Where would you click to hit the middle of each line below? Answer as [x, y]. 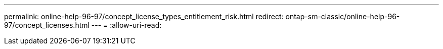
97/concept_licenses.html [47, 25]
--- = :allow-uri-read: [126, 25]
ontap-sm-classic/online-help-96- [343, 16]
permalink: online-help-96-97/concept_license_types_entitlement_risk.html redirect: [144, 16]
